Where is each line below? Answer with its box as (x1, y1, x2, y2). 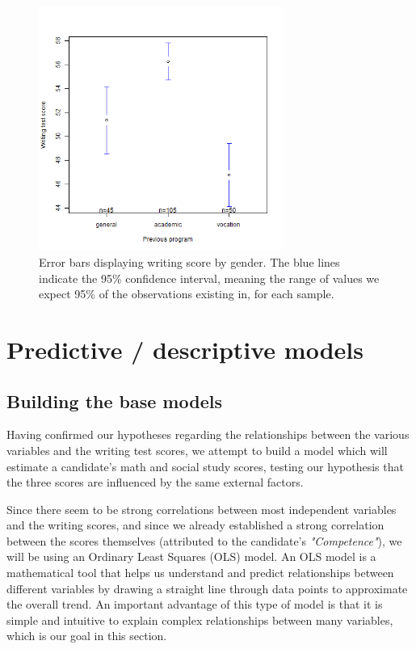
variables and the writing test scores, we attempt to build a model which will (6, 441, 388, 458)
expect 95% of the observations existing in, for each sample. (39, 285, 334, 302)
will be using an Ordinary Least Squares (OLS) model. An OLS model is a (6, 548, 376, 565)
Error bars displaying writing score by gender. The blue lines (39, 253, 340, 270)
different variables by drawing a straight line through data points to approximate (6, 579, 408, 596)
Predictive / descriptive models (6, 332, 363, 365)
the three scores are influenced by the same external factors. (6, 474, 304, 491)
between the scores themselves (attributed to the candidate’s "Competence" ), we (6, 532, 402, 549)
